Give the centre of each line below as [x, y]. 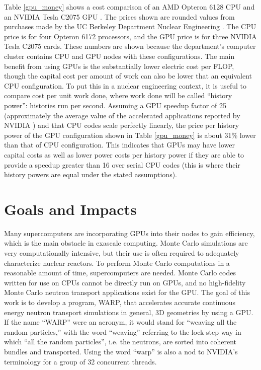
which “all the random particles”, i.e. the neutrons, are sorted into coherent [120, 342]
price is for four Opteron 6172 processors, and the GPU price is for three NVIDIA [130, 36]
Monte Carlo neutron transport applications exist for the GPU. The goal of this [127, 292]
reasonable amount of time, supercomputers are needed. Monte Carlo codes [120, 273]
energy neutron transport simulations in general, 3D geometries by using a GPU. [129, 312]
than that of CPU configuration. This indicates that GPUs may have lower [119, 145]
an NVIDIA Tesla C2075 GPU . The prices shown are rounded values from [119, 16]
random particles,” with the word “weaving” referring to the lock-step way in [123, 331]
